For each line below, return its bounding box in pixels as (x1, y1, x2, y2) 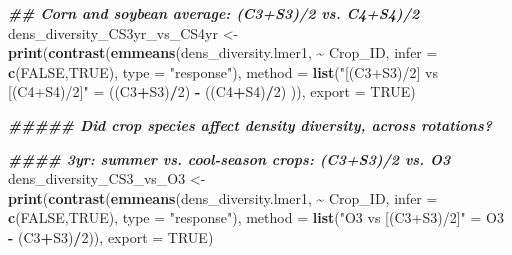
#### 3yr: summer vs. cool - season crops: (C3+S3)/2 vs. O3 (8, 148, 451, 169)
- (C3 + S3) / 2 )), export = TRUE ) (8, 226, 214, 247)
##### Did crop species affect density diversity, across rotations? (8, 114, 492, 135)
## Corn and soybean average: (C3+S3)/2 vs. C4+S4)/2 (8, 3, 420, 23)
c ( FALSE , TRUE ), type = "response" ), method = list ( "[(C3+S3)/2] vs (8, 61, 438, 82)
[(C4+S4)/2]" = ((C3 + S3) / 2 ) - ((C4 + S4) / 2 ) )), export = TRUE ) (8, 81, 416, 102)
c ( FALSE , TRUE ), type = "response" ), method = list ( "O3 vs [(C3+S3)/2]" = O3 (8, 207, 504, 228)
